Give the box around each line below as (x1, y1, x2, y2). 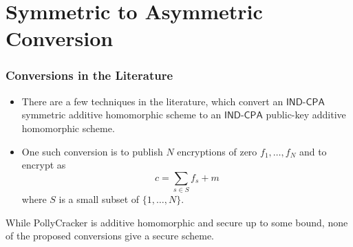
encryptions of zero (177, 144, 257, 158)
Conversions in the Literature (6, 67, 173, 84)
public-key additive (266, 107, 346, 122)
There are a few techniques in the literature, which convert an (21, 94, 284, 108)
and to (299, 144, 327, 158)
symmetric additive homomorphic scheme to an (21, 107, 222, 122)
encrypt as (21, 158, 66, 172)
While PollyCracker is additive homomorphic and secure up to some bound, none (6, 215, 348, 229)
